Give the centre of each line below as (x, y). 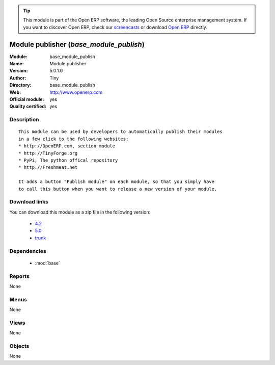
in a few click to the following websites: (74, 139)
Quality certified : (28, 107)
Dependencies (28, 251)
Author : (18, 78)
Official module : (27, 99)
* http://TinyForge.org (48, 153)
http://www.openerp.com (76, 92)
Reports (20, 276)
